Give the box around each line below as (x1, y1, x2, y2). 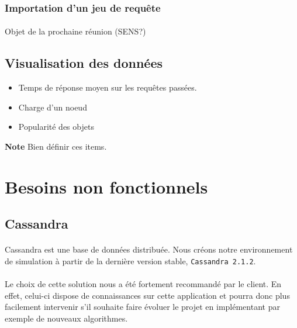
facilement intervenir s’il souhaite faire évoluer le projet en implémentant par (5, 301, 280, 313)
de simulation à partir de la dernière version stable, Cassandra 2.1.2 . (5, 254, 256, 267)
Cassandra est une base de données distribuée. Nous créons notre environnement (5, 243, 293, 256)
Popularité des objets (18, 120, 94, 133)
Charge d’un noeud (18, 101, 87, 113)
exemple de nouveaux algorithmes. (5, 312, 128, 324)
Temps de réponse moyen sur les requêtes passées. (18, 81, 197, 94)
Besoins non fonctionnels (5, 174, 208, 198)
